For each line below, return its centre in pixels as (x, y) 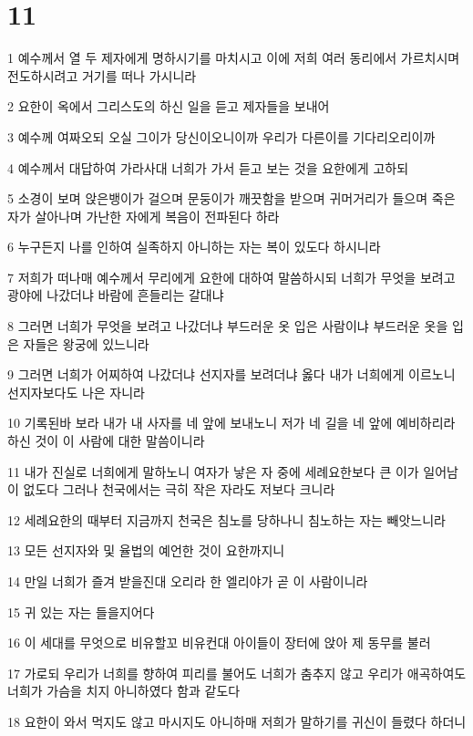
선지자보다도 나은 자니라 (77, 392)
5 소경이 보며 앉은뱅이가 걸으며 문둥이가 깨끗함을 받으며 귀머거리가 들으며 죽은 (231, 198)
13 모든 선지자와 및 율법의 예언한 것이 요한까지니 (146, 550)
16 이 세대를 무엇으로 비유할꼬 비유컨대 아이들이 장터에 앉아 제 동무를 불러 (219, 643)
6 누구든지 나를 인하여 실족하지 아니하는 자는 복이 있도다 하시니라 (194, 247)
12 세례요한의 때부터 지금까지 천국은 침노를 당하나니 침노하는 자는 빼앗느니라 (226, 519)
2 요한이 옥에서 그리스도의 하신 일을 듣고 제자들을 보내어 (169, 106)
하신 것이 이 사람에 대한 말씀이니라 (106, 441)
